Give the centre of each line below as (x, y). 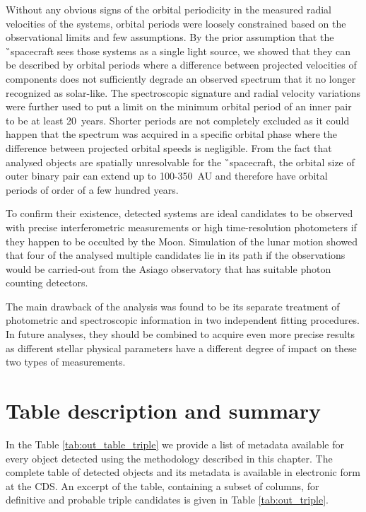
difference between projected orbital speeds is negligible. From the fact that (169, 147)
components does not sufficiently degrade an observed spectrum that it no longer (181, 78)
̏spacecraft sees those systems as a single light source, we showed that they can (178, 51)
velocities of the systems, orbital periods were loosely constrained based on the (176, 23)
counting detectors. (47, 283)
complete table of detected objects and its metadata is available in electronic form (183, 472)
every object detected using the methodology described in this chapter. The (169, 458)
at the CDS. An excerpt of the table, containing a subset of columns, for (163, 485)
